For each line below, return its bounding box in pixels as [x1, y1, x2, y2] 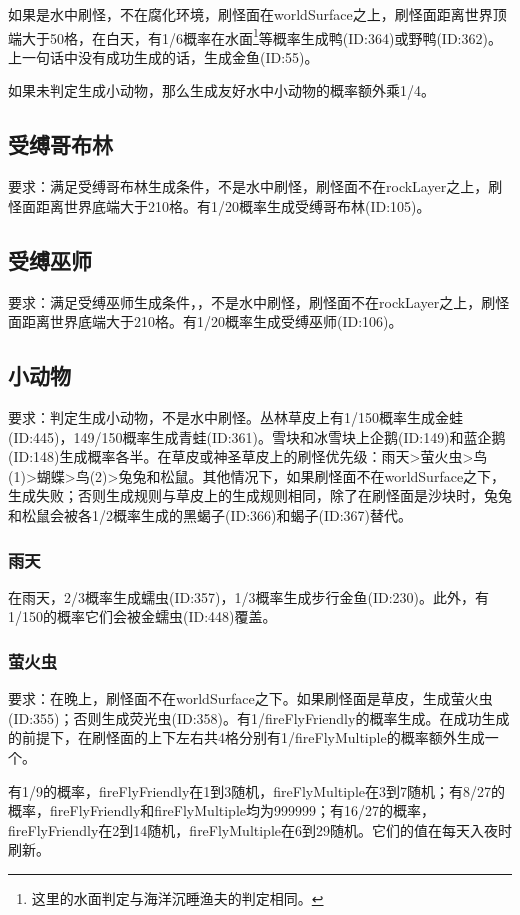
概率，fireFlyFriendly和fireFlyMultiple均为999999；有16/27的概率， [8, 800, 435, 821]
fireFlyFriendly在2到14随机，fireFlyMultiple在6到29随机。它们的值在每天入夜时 [8, 819, 512, 840]
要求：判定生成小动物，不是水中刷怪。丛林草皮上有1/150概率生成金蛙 [8, 407, 463, 428]
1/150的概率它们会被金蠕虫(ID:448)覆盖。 [8, 606, 277, 627]
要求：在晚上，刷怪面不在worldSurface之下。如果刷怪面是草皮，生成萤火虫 [8, 688, 493, 709]
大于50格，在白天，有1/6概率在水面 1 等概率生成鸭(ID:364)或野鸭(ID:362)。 [21, 24, 502, 48]
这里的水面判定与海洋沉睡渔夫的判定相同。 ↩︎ [31, 887, 324, 908]
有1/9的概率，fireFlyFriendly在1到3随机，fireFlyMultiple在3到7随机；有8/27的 [8, 780, 505, 801]
